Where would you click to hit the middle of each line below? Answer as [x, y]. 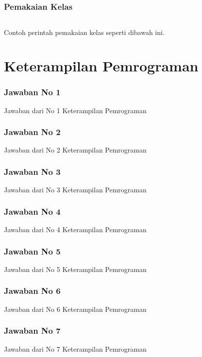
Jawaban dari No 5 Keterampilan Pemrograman [75, 269]
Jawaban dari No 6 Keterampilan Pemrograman [75, 309]
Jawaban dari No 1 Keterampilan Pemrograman [75, 110]
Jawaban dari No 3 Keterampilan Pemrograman [75, 190]
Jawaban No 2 [32, 132]
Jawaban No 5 [32, 251]
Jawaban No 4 [32, 211]
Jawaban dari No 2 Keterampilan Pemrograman [75, 150]
